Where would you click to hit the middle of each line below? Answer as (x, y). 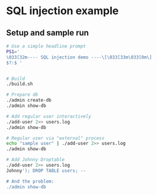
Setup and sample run (47, 33)
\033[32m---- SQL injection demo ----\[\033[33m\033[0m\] (79, 57)
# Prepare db (22, 95)
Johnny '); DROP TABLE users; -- (46, 170)
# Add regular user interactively (49, 116)
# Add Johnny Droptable (36, 160)
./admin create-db (29, 100)
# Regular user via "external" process (55, 138)
